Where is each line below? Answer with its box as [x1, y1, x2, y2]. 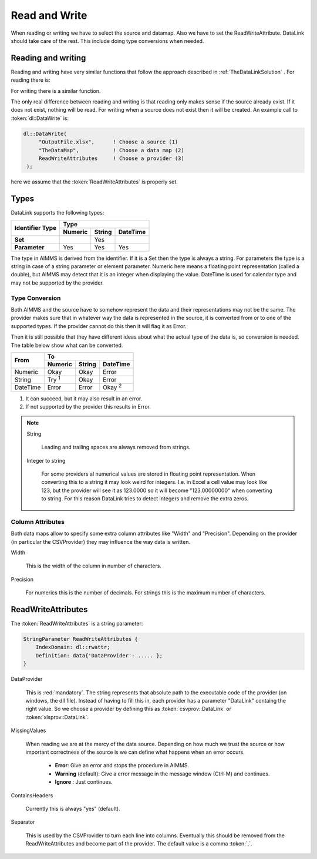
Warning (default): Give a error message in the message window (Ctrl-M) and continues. [55, 770, 270, 777]
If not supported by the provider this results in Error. [25, 403, 151, 410]
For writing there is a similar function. [11, 87, 101, 94]
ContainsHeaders [11, 791, 53, 799]
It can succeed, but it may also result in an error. [25, 395, 143, 402]
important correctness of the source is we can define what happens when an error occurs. [25, 748, 245, 756]
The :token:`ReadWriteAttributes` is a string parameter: [11, 620, 143, 627]
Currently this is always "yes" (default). [25, 805, 120, 812]
